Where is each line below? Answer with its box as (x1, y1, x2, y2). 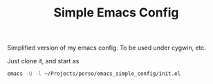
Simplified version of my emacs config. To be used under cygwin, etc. (7, 43, 206, 52)
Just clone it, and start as (7, 57, 80, 65)
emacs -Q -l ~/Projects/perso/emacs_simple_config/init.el (7, 70, 181, 77)
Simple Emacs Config (53, 5, 179, 21)
